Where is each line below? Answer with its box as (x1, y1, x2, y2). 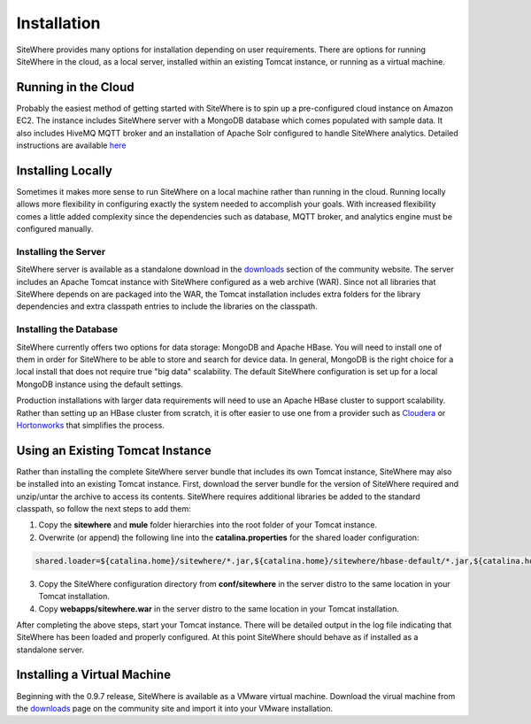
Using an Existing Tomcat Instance (16, 443, 212, 458)
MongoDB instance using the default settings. (16, 379, 183, 389)
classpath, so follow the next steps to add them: (16, 503, 192, 513)
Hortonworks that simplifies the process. (16, 420, 165, 430)
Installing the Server (16, 245, 106, 258)
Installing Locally (16, 163, 112, 178)
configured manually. (16, 224, 94, 235)
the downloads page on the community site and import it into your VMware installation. (16, 703, 334, 713)
